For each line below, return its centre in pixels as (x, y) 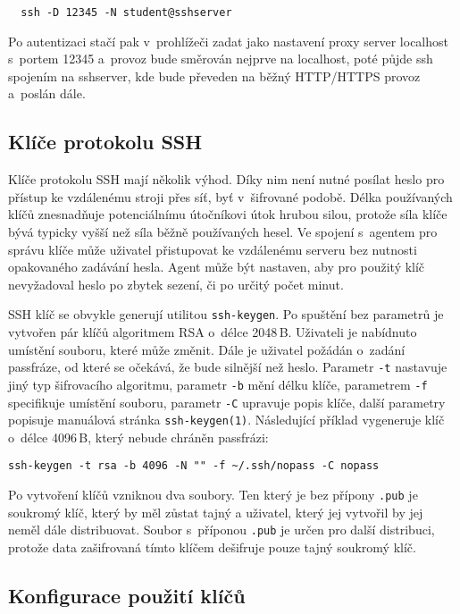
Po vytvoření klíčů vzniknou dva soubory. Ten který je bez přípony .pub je (213, 495)
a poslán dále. (47, 93)
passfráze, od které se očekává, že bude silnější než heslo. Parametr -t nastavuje (228, 367)
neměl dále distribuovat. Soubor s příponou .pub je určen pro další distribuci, (222, 530)
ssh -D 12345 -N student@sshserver (126, 13)
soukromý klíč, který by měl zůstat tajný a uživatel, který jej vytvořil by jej (216, 512)
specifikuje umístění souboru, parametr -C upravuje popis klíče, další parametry (227, 402)
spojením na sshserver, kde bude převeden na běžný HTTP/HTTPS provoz (214, 76)
